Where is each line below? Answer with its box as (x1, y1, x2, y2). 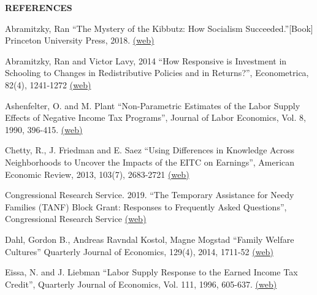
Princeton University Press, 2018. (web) (5, 34, 155, 47)
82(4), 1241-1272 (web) (5, 78, 91, 91)
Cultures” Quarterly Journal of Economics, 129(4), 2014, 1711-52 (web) (5, 245, 273, 258)
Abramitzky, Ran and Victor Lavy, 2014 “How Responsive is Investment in (5, 54, 287, 67)
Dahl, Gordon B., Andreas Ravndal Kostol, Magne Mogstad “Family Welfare (5, 232, 294, 245)
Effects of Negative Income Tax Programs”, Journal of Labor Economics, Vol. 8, (5, 111, 306, 124)
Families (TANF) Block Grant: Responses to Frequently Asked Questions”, (5, 200, 287, 213)
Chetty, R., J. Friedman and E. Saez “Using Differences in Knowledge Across (5, 144, 294, 156)
